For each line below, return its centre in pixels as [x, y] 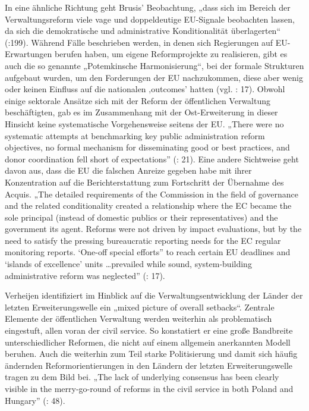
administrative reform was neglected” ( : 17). [85, 275]
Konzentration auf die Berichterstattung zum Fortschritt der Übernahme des [144, 182]
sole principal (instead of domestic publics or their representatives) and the [141, 217]
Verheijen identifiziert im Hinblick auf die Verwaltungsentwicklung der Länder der [154, 295]
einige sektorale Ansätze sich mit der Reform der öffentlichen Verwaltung [138, 100]
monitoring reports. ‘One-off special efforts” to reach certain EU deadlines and [148, 252]
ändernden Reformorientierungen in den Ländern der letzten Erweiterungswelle [149, 365]
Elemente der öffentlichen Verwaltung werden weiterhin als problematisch [138, 319]
